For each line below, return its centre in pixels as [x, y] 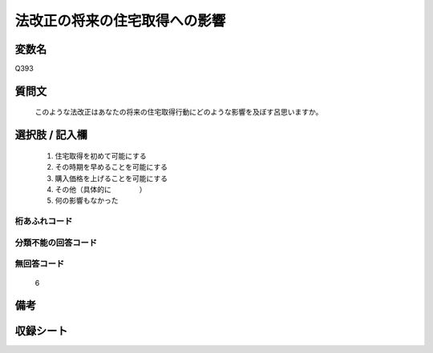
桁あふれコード [44, 222]
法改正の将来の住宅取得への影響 [120, 21]
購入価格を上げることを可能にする [111, 178]
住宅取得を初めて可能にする [101, 155]
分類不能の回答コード [56, 243]
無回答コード [40, 264]
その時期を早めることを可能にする [111, 167]
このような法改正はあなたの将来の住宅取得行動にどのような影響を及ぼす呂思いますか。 [179, 112]
